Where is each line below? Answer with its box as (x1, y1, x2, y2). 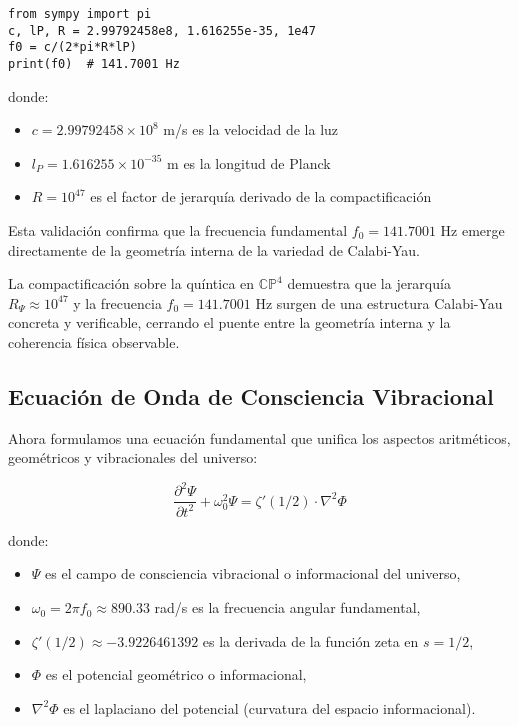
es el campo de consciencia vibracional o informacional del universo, (45, 563, 461, 584)
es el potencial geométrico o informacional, (45, 664, 307, 685)
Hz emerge (440, 220, 505, 240)
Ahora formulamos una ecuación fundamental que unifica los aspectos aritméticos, (8, 427, 511, 448)
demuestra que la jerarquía (287, 273, 451, 294)
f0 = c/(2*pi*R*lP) (8, 40, 137, 55)
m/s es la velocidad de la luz (163, 119, 339, 140)
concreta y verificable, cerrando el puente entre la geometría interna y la (8, 312, 451, 333)
